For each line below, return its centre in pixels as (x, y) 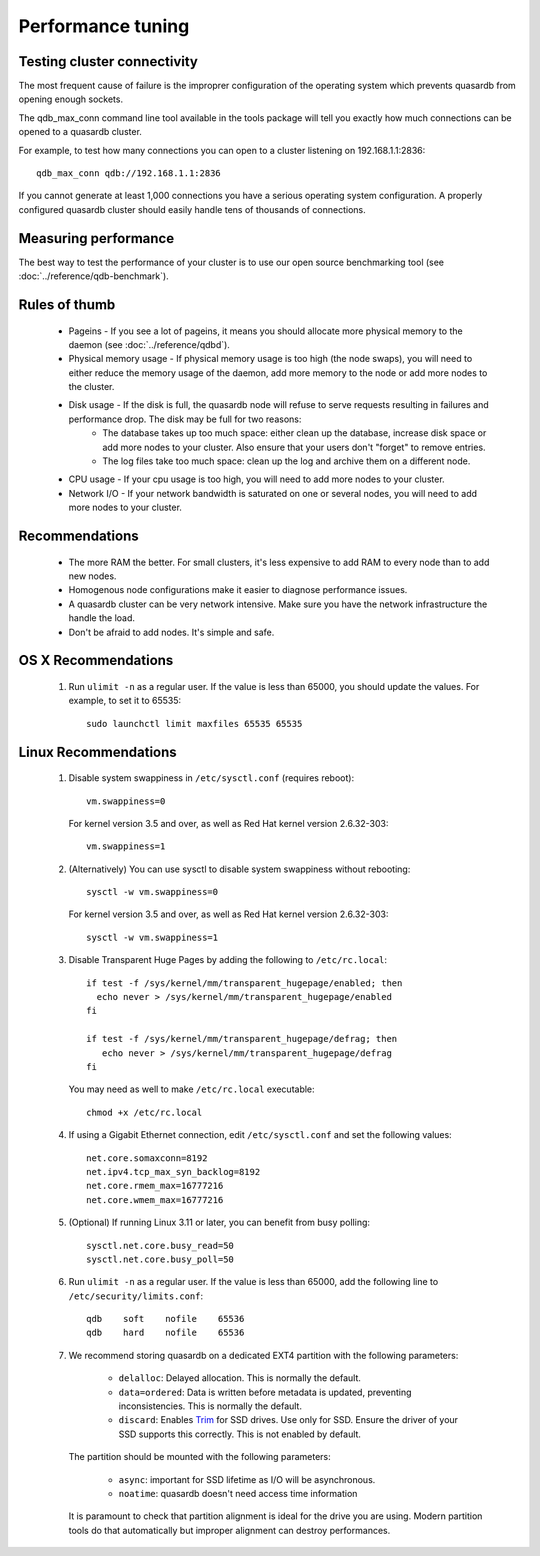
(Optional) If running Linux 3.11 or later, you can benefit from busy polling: (219, 1222)
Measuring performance (96, 238)
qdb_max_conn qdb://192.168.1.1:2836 (129, 173)
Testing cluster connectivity (108, 61)
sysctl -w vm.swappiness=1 (152, 937)
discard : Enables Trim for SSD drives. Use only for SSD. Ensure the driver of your (288, 1420)
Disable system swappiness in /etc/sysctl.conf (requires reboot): (211, 778)
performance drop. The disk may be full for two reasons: (185, 419)
